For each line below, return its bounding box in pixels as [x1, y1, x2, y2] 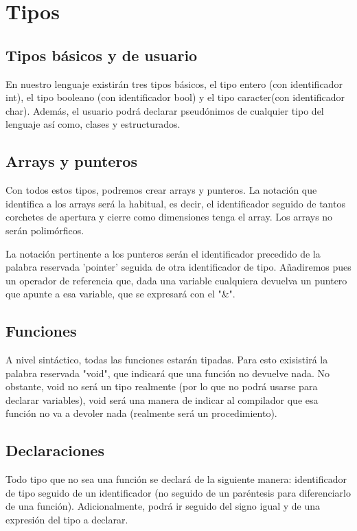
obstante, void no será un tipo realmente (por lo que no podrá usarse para [5, 379, 318, 394]
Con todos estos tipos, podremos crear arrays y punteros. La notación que [5, 183, 317, 197]
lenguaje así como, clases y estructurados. [5, 117, 181, 131]
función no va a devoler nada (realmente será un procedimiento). [5, 406, 277, 420]
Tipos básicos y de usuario [5, 44, 198, 65]
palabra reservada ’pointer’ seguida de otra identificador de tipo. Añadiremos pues [5, 260, 352, 274]
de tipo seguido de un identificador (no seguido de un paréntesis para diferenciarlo [5, 485, 351, 499]
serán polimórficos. [5, 223, 84, 237]
